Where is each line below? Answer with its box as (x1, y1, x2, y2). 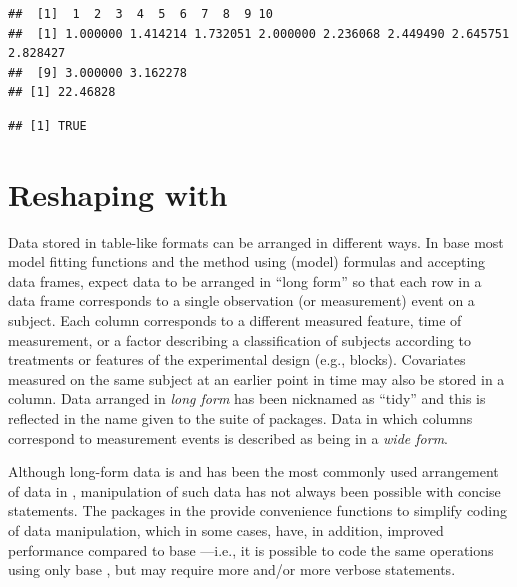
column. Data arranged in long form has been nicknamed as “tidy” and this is (8, 388, 486, 409)
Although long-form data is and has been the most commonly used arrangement (8, 461, 499, 482)
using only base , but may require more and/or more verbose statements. (8, 559, 456, 580)
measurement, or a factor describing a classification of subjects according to (8, 329, 472, 350)
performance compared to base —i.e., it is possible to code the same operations (8, 539, 494, 560)
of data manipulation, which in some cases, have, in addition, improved (8, 520, 444, 540)
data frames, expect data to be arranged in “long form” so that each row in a (8, 270, 482, 291)
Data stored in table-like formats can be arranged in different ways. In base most (8, 231, 504, 252)
